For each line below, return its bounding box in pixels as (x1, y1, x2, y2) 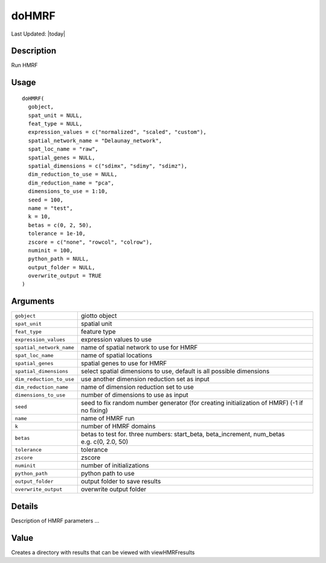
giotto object (80, 311, 117, 320)
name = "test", (28, 205, 73, 211)
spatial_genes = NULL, (28, 154, 95, 161)
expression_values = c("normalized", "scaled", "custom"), (28, 129, 206, 136)
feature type (80, 328, 116, 336)
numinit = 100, (28, 247, 73, 253)
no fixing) (80, 406, 108, 415)
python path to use (80, 469, 135, 478)
